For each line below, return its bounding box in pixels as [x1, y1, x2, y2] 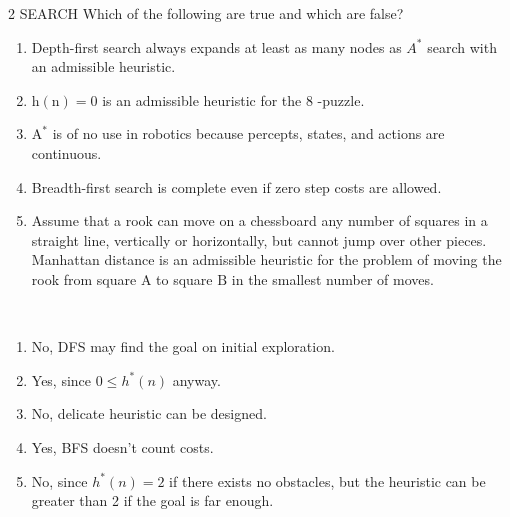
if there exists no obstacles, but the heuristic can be [169, 470, 486, 491]
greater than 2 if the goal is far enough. [31, 490, 274, 511]
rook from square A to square [31, 268, 213, 289]
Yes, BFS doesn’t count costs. [31, 436, 214, 457]
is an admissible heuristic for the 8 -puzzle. [102, 89, 365, 110]
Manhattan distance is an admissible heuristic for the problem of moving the [31, 249, 502, 270]
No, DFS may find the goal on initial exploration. [31, 336, 335, 357]
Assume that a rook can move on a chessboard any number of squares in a [31, 210, 488, 231]
